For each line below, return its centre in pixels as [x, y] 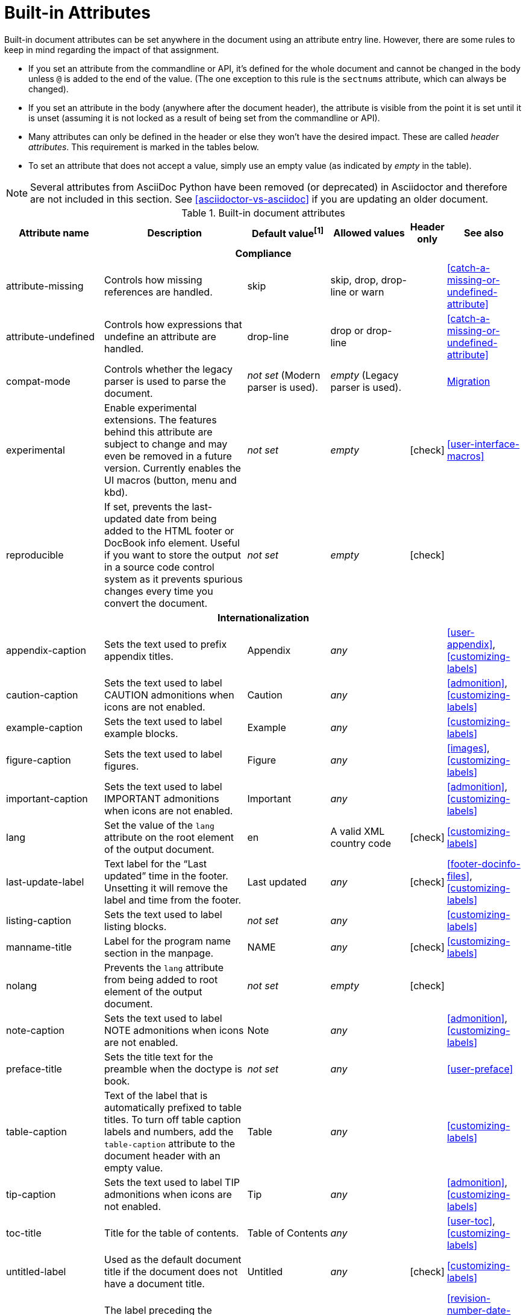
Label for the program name [168, 941]
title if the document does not [171, 1271]
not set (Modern [284, 375]
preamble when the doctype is [173, 1069]
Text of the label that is [156, 1095]
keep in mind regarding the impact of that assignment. [112, 49]
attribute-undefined [50, 336]
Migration [468, 381]
